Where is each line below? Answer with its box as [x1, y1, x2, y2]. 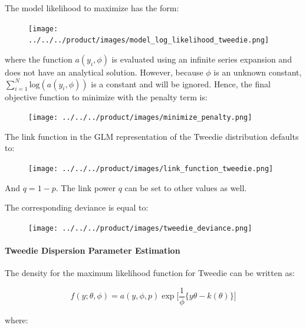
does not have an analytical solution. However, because [5, 65, 203, 78]
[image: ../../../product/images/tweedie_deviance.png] [28, 224, 252, 232]
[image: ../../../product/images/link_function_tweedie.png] [28, 164, 274, 173]
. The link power [55, 181, 116, 193]
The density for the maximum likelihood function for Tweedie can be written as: [5, 267, 295, 279]
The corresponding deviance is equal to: [5, 201, 149, 214]
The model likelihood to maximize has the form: [5, 2, 179, 14]
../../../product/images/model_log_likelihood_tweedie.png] [28, 36, 269, 45]
